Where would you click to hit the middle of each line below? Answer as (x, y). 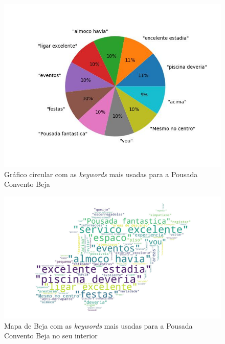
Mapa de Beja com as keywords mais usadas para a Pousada (98, 325)
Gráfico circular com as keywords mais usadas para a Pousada (101, 174)
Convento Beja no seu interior (51, 336)
